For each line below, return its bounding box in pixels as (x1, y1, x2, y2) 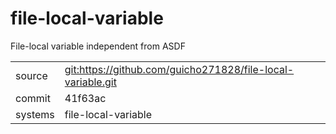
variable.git (64, 75, 117, 89)
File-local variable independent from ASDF (10, 40, 186, 52)
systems (15, 107, 55, 121)
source (15, 68, 48, 82)
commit (15, 91, 51, 105)
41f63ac (64, 91, 107, 105)
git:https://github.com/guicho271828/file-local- (64, 62, 295, 76)
